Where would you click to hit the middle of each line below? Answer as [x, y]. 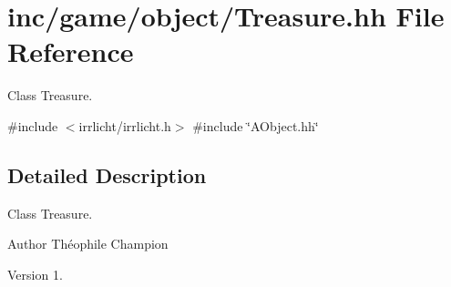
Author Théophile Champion [88, 244]
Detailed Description [107, 174]
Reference [71, 51]
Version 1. [35, 274]
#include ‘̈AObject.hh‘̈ [256, 125]
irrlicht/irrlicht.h [125, 125]
